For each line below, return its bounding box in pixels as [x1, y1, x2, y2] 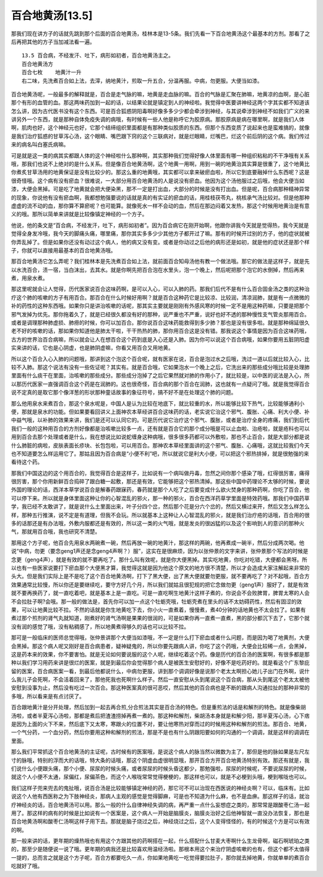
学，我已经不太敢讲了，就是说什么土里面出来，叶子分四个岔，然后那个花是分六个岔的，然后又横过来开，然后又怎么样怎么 [11, 503, 310, 510]
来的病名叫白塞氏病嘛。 [11, 141, 69, 148]
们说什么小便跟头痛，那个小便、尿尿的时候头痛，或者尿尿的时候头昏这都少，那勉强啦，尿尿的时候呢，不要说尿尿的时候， [11, 764, 310, 772]
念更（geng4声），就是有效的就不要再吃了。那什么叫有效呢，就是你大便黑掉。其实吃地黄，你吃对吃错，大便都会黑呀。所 [11, 556, 307, 563]
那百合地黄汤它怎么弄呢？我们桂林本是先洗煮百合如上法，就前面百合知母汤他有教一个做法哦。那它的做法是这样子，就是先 [11, 258, 310, 265]
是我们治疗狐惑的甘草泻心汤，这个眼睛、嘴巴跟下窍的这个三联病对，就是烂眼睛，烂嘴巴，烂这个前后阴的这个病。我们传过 [11, 132, 310, 140]
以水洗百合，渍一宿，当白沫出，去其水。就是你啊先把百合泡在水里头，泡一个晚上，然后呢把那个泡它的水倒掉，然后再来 [11, 266, 304, 273]
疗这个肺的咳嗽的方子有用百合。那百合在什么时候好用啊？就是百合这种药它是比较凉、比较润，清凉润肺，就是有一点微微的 [11, 294, 310, 301]
